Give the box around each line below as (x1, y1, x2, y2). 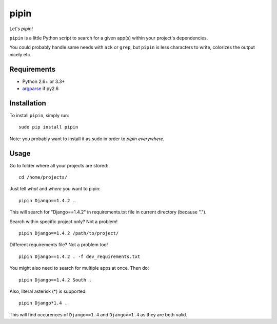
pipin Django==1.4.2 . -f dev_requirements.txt (18, 253, 141, 260)
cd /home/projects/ (18, 175, 68, 180)
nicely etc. (9, 51, 32, 57)
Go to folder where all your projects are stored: (9, 162, 109, 168)
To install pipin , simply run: (9, 112, 69, 118)
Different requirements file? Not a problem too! (9, 242, 108, 248)
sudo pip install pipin (18, 124, 78, 130)
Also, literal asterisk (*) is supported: (9, 288, 87, 294)
